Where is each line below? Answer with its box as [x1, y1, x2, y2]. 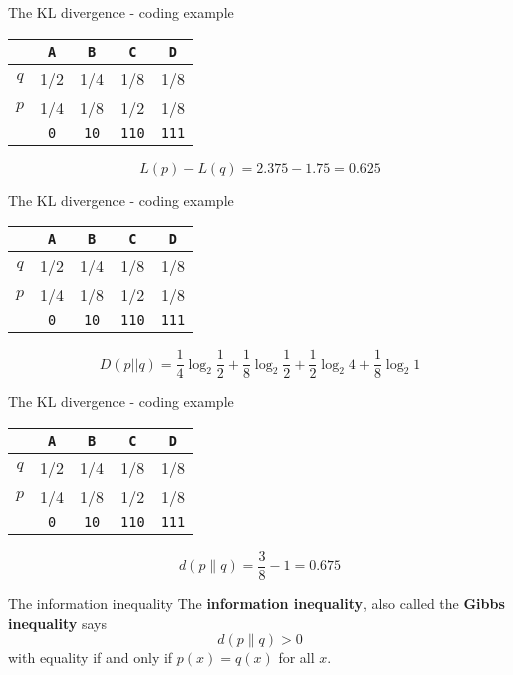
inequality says [8, 612, 108, 633]
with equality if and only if [8, 647, 173, 668]
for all [278, 647, 315, 668]
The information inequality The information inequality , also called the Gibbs [8, 592, 505, 613]
